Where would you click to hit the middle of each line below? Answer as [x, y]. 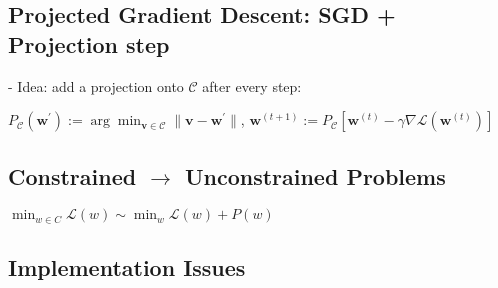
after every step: [252, 85]
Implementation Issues [127, 267]
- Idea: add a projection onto [96, 85]
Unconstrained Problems [315, 175]
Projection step [89, 43]
